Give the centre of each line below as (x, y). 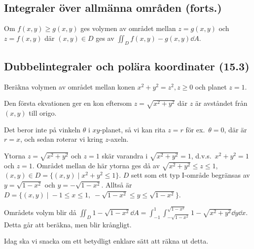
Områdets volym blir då (40, 212)
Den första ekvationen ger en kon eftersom (68, 103)
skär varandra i (125, 155)
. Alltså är (117, 184)
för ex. (195, 129)
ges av (105, 38)
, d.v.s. (201, 155)
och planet (211, 86)
